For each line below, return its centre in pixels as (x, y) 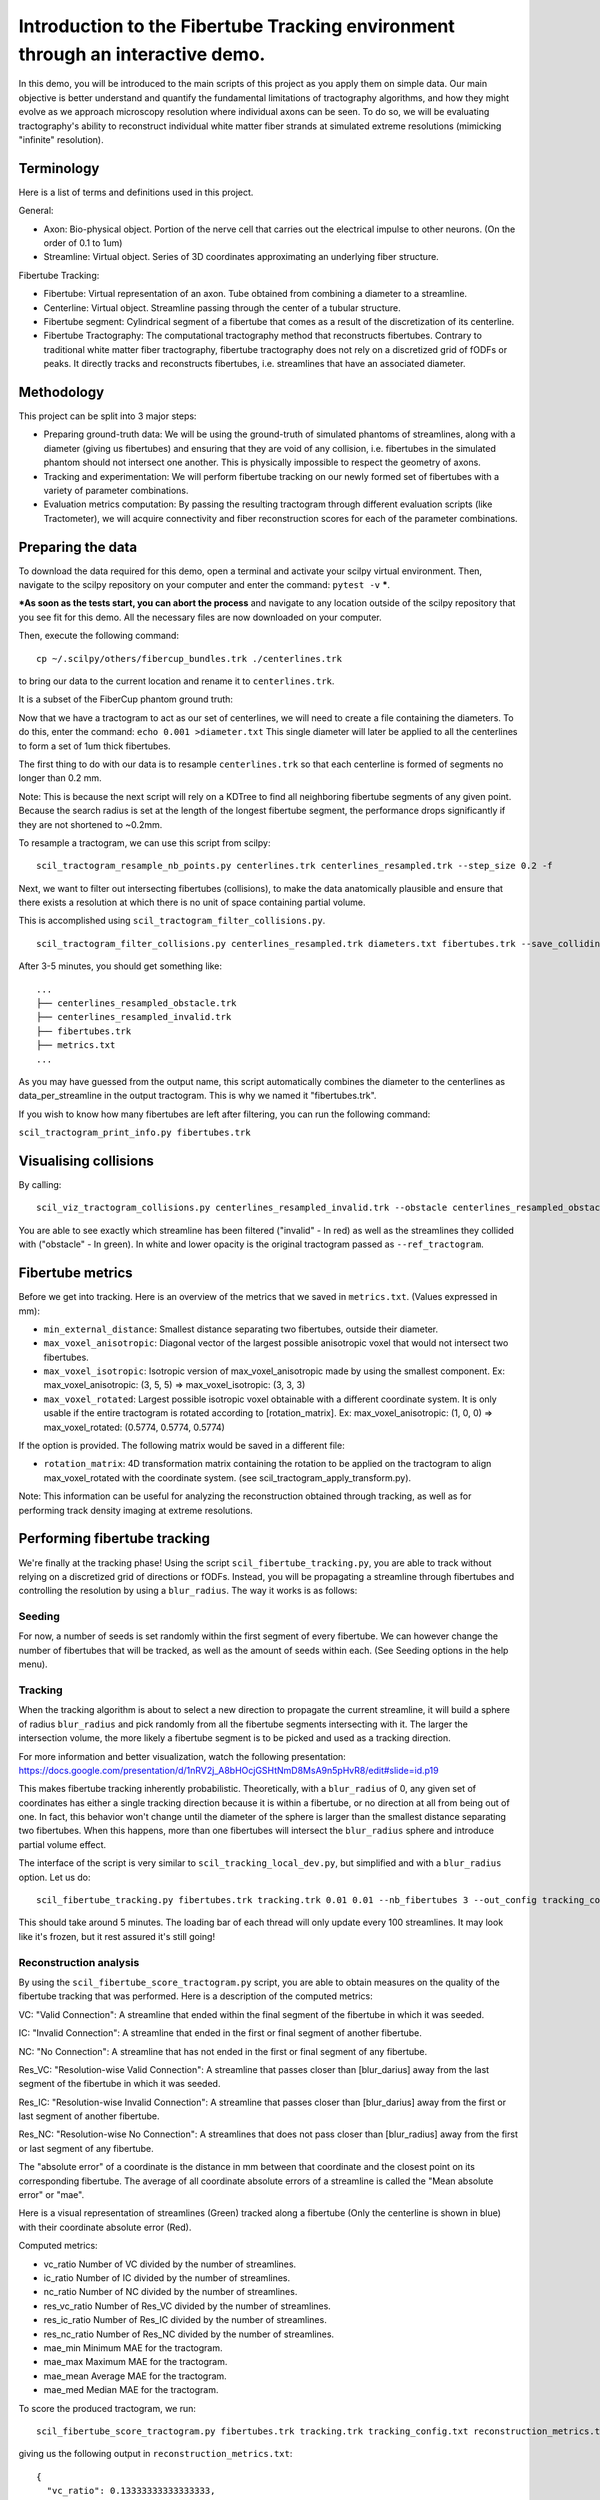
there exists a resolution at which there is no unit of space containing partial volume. (192, 902)
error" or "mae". (51, 2195)
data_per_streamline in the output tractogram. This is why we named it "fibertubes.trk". (197, 1096)
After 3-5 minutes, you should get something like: (120, 966)
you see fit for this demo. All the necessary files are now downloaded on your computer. (200, 617)
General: (36, 211)
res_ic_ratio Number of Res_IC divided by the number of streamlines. (185, 2320)
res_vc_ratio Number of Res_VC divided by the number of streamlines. (187, 2306)
